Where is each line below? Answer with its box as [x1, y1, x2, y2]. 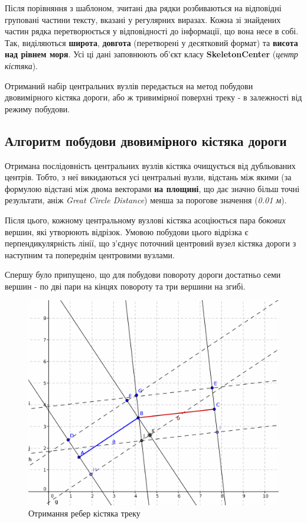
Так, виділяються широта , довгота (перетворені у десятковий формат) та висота [5, 36, 298, 48]
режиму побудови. [5, 102, 70, 115]
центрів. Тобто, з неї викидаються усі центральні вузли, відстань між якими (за [5, 171, 292, 183]
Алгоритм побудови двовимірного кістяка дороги [5, 131, 287, 150]
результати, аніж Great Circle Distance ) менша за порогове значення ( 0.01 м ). [5, 194, 287, 206]
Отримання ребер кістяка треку [28, 507, 141, 519]
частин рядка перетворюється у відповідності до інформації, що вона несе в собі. [5, 25, 299, 37]
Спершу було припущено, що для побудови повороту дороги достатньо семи [5, 268, 281, 281]
